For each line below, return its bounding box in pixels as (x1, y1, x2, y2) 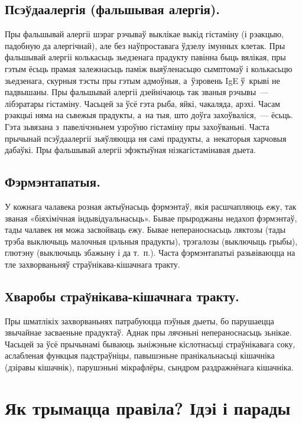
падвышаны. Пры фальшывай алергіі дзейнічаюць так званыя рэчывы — (5, 86, 269, 98)
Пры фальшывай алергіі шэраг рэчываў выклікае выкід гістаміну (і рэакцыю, (5, 28, 284, 40)
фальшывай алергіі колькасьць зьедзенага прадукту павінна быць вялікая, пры (5, 51, 286, 63)
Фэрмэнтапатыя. (5, 173, 100, 191)
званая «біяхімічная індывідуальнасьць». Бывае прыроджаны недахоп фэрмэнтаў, (5, 211, 297, 224)
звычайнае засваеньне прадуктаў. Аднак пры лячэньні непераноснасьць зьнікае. (5, 326, 292, 339)
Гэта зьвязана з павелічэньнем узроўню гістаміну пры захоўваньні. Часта (5, 120, 269, 132)
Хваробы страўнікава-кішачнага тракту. (5, 287, 239, 305)
